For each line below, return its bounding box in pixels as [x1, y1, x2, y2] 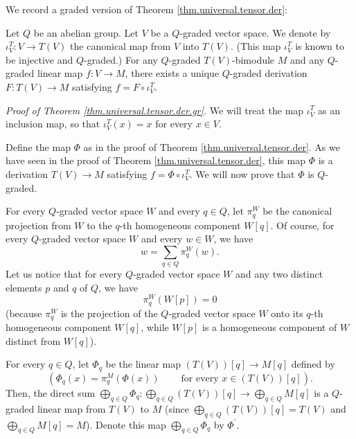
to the [87, 217, 112, 232]
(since [164, 401, 190, 415]
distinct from [6, 333, 61, 348]
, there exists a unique [125, 66, 220, 80]
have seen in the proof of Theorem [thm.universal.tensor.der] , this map [6, 153, 305, 168]
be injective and [6, 52, 73, 66]
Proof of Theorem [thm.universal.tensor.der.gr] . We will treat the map [6, 102, 304, 117]
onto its [271, 305, 303, 320]
